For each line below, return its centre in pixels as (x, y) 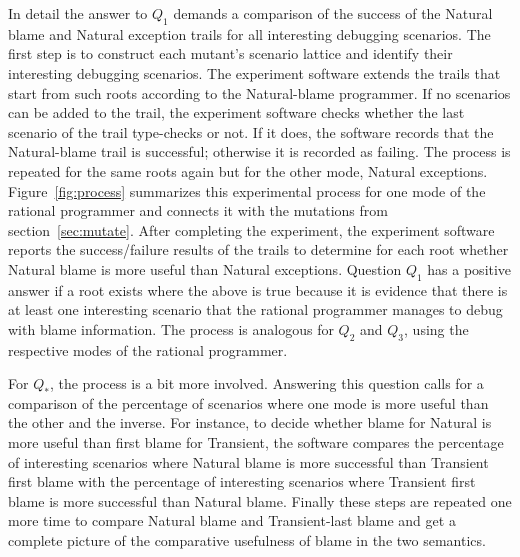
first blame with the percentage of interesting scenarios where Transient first (242, 481)
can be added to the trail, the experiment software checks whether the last (236, 112)
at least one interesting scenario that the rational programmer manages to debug (255, 309)
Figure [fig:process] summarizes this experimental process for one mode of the (247, 190)
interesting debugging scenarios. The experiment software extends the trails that (254, 72)
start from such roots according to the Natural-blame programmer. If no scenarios (259, 92)
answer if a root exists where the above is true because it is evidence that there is (258, 289)
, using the (436, 328)
